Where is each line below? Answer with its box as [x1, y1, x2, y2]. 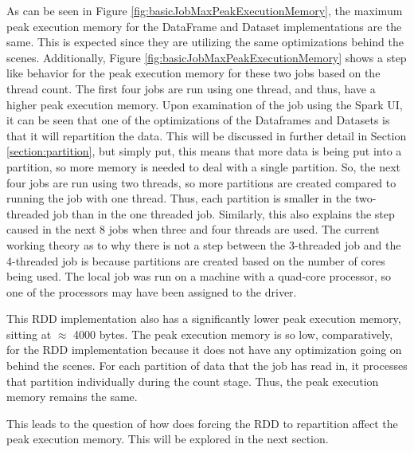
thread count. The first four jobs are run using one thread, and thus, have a [6, 80, 376, 96]
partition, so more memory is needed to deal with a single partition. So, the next [6, 158, 401, 175]
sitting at [6, 325, 52, 342]
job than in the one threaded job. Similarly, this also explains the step [53, 205, 395, 222]
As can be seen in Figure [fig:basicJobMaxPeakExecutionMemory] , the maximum [6, 2, 403, 18]
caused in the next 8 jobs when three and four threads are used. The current [6, 221, 380, 238]
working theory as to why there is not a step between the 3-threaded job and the [6, 236, 401, 253]
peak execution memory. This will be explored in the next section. [6, 430, 329, 447]
